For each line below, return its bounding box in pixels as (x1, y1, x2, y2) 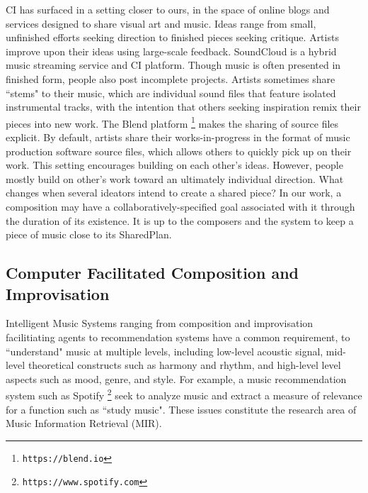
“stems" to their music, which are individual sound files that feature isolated (6, 85, 336, 100)
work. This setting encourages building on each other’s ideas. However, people (6, 157, 343, 172)
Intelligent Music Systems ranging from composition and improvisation (6, 316, 314, 331)
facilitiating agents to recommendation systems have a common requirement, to (6, 329, 350, 344)
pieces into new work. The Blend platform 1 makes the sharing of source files (6, 113, 339, 131)
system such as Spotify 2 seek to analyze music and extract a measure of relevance (6, 386, 362, 402)
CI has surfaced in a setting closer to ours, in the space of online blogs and (6, 2, 330, 16)
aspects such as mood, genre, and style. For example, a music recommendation (6, 371, 347, 386)
